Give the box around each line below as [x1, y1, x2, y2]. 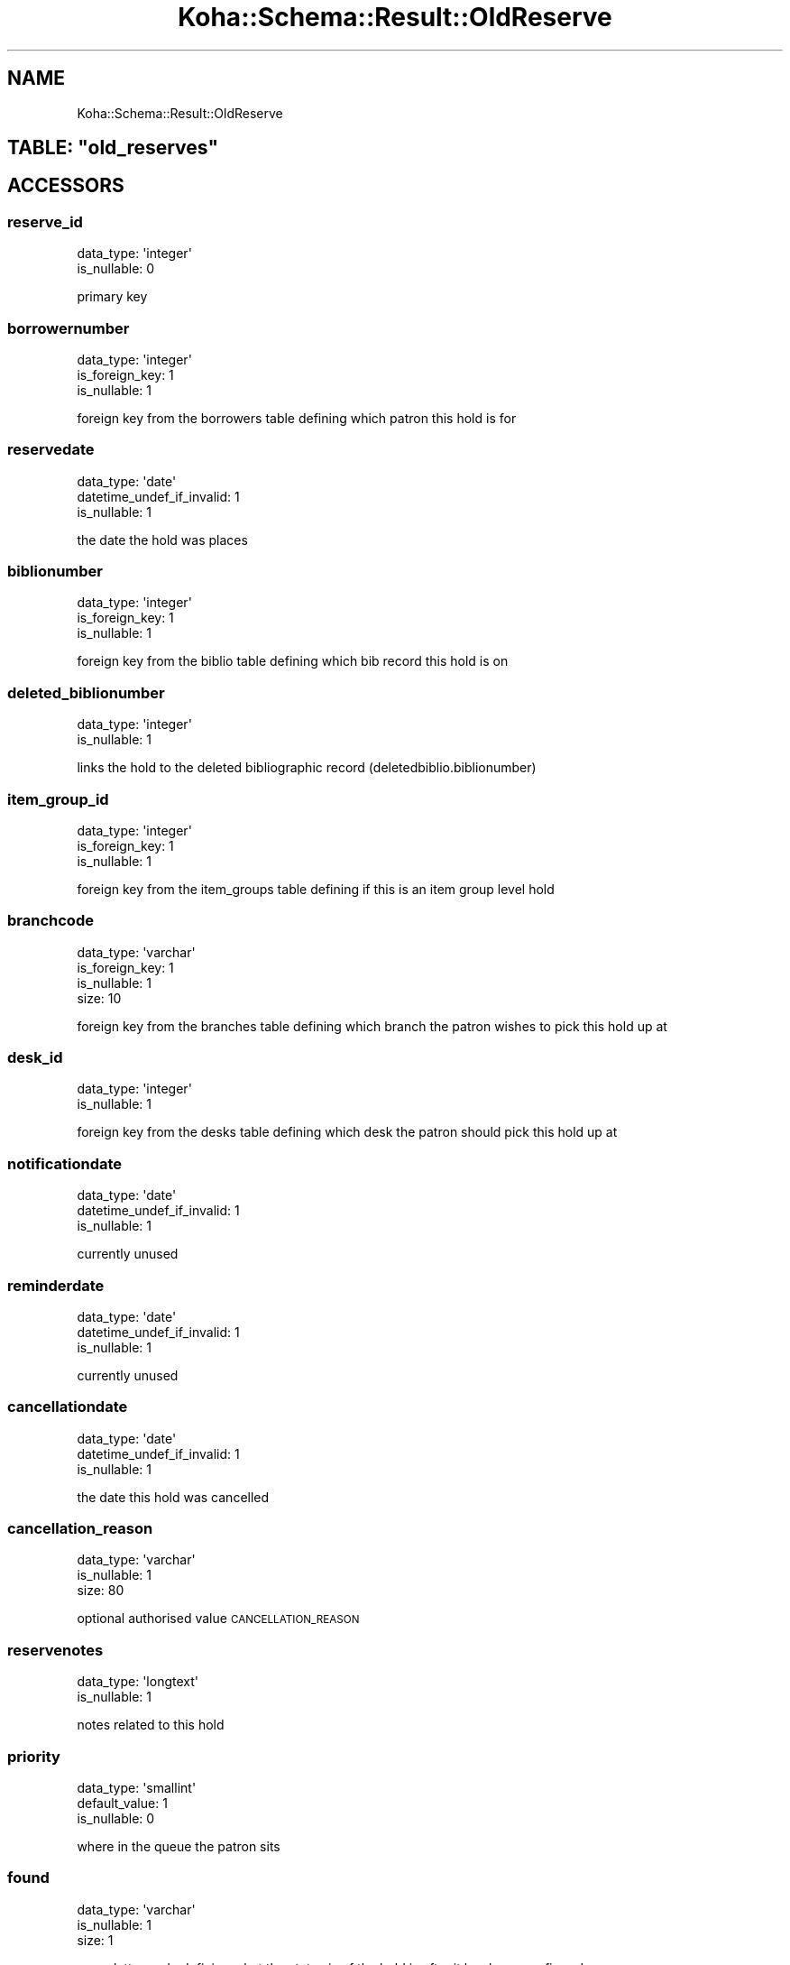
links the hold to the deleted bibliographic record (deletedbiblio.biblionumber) [77, 760, 537, 776]
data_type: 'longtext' [77, 1674, 198, 1690]
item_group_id [7, 789, 109, 808]
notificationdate [7, 1154, 123, 1173]
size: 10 [77, 990, 122, 1006]
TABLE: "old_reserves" [7, 136, 219, 160]
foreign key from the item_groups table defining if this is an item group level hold [77, 881, 555, 897]
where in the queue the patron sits [77, 1838, 280, 1854]
